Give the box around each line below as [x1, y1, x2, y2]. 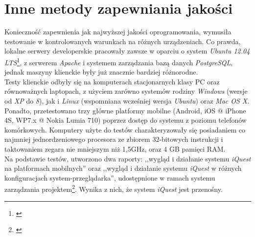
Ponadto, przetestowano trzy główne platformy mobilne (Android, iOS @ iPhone [4, 105, 246, 115]
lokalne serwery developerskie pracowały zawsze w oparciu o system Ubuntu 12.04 [4, 46, 250, 56]
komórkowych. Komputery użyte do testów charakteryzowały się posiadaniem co [4, 124, 245, 134]
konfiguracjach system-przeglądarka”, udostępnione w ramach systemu [4, 172, 215, 183]
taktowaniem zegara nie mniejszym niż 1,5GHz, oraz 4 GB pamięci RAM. [4, 143, 226, 154]
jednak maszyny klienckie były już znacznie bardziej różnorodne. [4, 67, 198, 77]
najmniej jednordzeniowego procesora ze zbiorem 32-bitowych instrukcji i [4, 134, 223, 144]
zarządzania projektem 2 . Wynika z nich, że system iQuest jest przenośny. [4, 183, 223, 194]
